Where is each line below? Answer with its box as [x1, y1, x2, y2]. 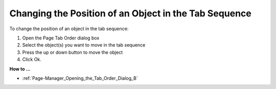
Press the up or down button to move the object [22, 49, 123, 55]
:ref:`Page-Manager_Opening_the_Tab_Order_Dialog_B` [22, 75, 138, 81]
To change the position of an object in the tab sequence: [9, 26, 129, 32]
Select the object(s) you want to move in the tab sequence [22, 42, 146, 48]
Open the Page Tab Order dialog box [22, 35, 100, 41]
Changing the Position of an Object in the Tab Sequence [9, 8, 251, 19]
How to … [9, 65, 31, 72]
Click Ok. [22, 56, 42, 62]
